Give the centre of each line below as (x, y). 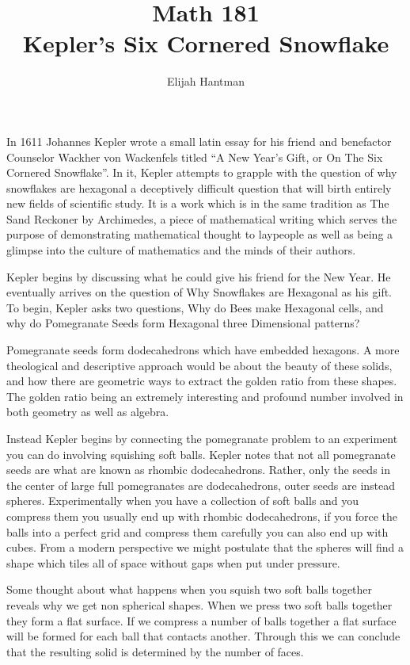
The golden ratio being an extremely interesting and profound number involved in (205, 396)
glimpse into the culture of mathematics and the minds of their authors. (181, 250)
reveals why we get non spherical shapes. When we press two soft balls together (199, 604)
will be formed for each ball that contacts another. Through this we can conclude (203, 636)
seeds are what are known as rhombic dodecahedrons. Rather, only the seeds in (198, 470)
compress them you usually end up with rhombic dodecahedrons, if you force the (202, 516)
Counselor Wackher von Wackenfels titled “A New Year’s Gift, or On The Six (195, 157)
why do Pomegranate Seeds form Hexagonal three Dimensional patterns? (183, 323)
